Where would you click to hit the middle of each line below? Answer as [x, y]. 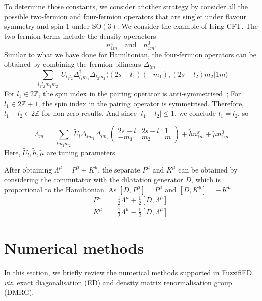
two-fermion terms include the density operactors [80, 36]
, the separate [119, 169]
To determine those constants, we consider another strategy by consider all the [126, 6]
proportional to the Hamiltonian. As [60, 189]
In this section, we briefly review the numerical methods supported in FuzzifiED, [129, 272]
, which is [206, 179]
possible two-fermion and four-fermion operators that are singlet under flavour [125, 16]
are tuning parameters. [82, 152]
